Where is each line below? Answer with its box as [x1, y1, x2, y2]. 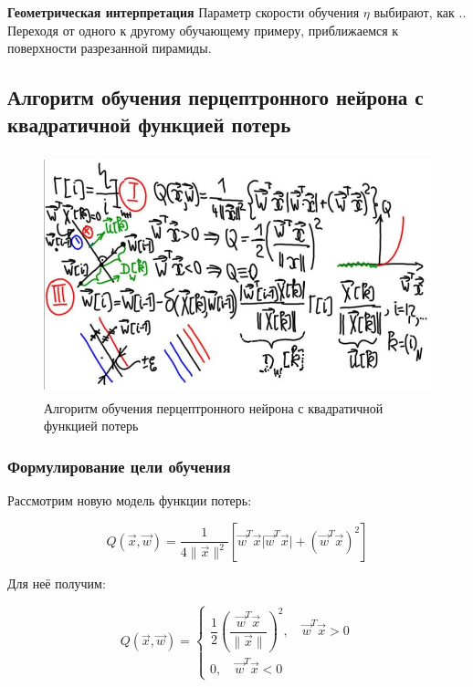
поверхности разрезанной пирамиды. [7, 38, 212, 57]
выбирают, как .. [373, 3, 467, 21]
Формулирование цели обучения [7, 454, 231, 477]
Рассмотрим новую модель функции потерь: [7, 490, 252, 509]
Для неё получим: [7, 573, 106, 592]
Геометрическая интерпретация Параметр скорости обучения [7, 3, 360, 21]
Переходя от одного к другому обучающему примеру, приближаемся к [7, 20, 399, 39]
